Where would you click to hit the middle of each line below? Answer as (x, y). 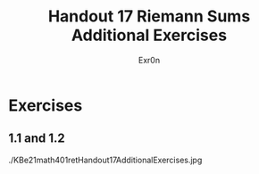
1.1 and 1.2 (37, 139)
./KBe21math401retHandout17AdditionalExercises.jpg (105, 160)
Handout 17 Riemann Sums (149, 17)
